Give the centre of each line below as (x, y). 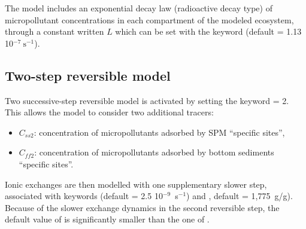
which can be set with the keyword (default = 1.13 (208, 31)
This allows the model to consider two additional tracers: (109, 112)
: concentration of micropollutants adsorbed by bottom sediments (154, 152)
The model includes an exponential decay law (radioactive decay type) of (139, 8)
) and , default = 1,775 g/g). (240, 196)
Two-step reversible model (88, 75)
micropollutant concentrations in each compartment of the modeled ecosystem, (149, 19)
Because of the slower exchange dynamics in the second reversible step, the (142, 207)
